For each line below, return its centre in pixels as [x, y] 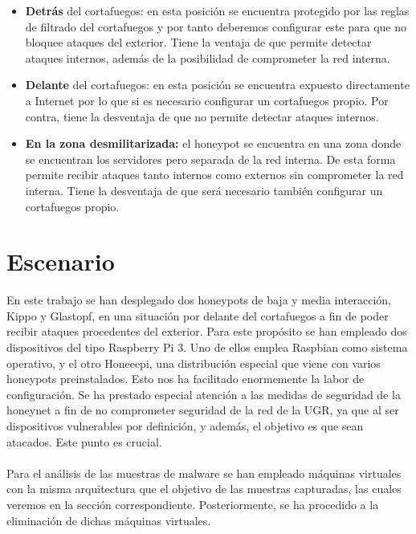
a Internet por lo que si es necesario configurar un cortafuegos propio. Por [207, 100]
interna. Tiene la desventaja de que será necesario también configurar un [204, 190]
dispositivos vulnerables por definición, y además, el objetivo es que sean [185, 426]
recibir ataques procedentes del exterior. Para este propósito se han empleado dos [207, 331]
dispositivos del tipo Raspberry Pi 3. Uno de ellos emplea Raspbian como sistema [207, 347]
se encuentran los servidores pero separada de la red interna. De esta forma [210, 159]
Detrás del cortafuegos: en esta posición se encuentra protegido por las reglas [217, 10]
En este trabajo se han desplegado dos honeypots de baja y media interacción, [199, 300]
